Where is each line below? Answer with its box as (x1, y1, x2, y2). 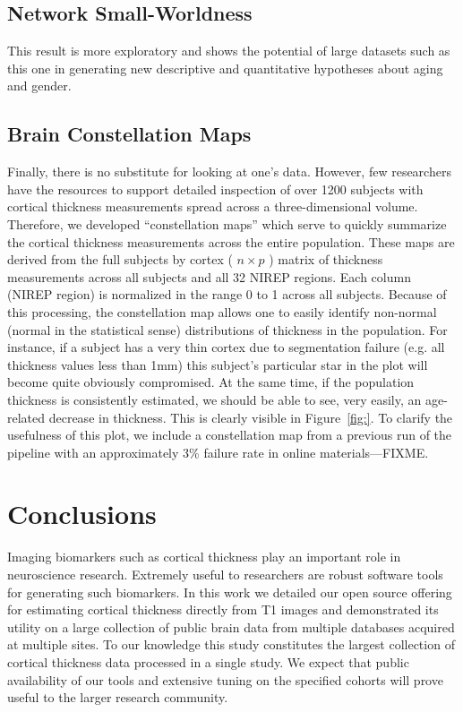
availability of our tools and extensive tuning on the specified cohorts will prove (7, 670, 443, 689)
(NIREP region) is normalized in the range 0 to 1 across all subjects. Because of (7, 285, 447, 304)
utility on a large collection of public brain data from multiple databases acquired (7, 617, 455, 636)
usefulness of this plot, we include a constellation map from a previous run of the (7, 425, 452, 444)
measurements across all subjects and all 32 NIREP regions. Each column (7, 267, 411, 286)
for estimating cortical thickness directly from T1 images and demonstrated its (7, 600, 439, 619)
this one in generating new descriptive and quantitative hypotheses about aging (7, 58, 443, 77)
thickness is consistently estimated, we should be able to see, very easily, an (7, 390, 422, 408)
